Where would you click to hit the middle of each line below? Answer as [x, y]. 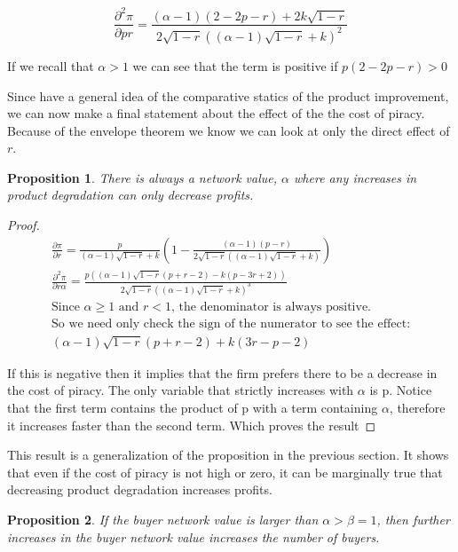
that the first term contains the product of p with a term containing [193, 407]
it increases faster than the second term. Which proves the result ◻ [192, 425]
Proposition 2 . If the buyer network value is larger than [163, 519]
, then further [413, 519]
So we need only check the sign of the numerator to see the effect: [231, 323]
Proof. [24, 225]
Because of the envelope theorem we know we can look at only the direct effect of [229, 130]
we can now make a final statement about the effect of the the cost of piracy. [216, 113]
